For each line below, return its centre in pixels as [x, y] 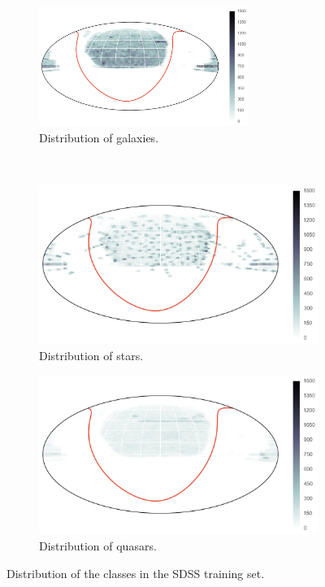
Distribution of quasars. [98, 546]
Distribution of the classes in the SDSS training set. [136, 573]
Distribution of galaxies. [99, 137]
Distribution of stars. [91, 355]
